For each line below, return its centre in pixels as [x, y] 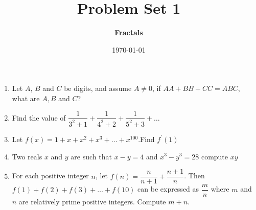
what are [26, 98]
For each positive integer [50, 176]
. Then [194, 176]
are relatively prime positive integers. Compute [92, 202]
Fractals [129, 32]
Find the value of [39, 117]
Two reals [27, 156]
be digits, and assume [98, 88]
